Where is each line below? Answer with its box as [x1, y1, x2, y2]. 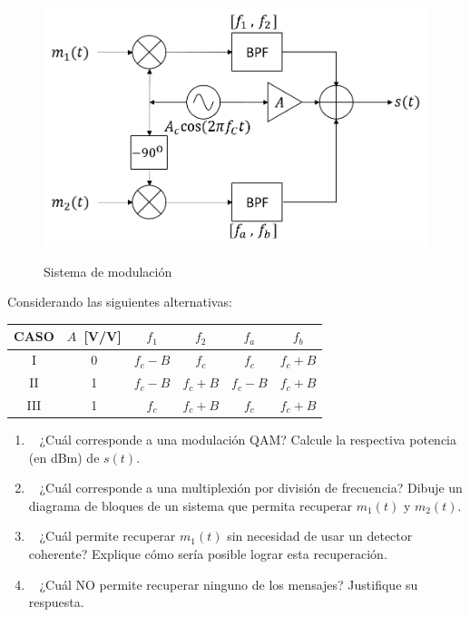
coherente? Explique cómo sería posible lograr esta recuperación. [28, 544, 387, 563]
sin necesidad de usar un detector [227, 526, 413, 545]
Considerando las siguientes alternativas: [7, 292, 232, 311]
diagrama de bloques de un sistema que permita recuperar [28, 495, 353, 514]
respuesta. [28, 593, 84, 612]
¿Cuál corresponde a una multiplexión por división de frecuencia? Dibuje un [39, 478, 463, 497]
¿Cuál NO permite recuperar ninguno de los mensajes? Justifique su [39, 574, 418, 593]
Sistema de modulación [44, 261, 172, 280]
